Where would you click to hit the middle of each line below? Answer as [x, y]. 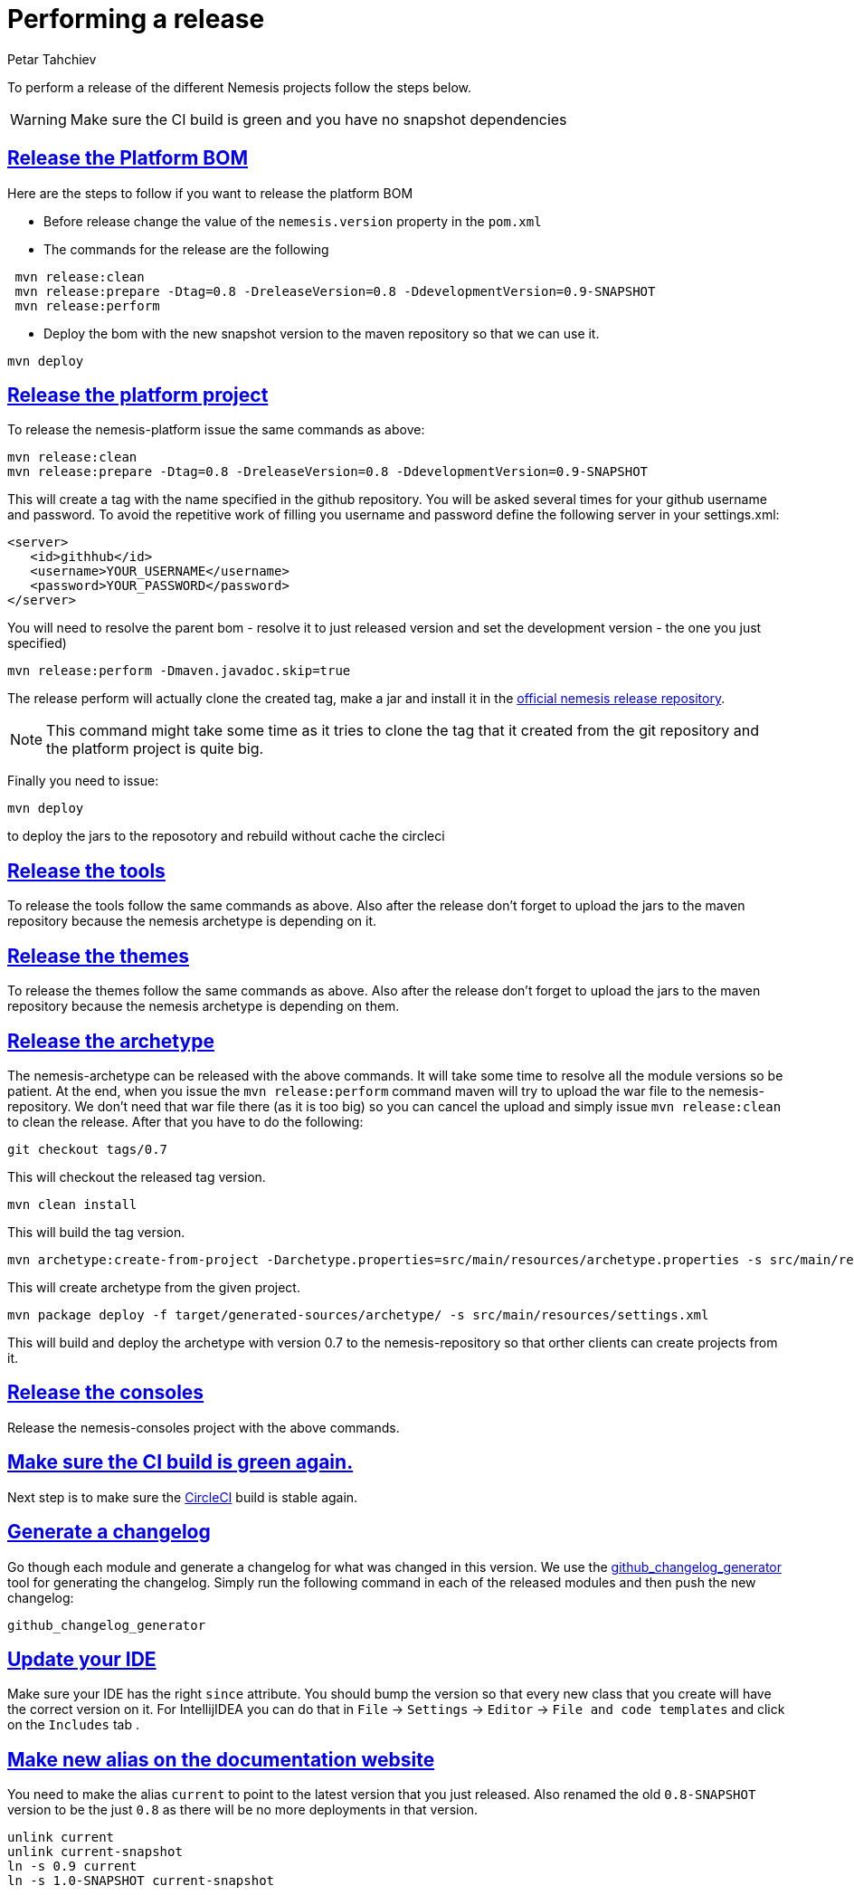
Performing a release [136, 19]
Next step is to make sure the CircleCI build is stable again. [183, 1497]
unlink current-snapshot [95, 1852]
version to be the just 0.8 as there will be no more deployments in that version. [243, 1810]
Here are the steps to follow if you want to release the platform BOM [210, 193]
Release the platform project [138, 395]
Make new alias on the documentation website [221, 1759]
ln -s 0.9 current [72, 1866]
